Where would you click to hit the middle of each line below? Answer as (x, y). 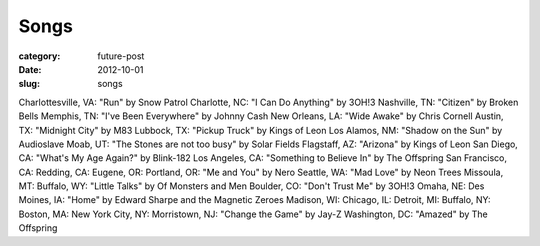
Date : (30, 69)
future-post (121, 56)
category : (39, 56)
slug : (29, 84)
